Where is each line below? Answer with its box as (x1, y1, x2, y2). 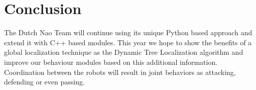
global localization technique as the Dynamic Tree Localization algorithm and (4, 47, 243, 57)
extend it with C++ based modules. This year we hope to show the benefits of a (4, 37, 252, 47)
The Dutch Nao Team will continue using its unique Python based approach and (4, 27, 252, 38)
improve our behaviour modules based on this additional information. (4, 56, 218, 67)
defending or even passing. (4, 76, 85, 87)
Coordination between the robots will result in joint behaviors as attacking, (4, 66, 236, 77)
